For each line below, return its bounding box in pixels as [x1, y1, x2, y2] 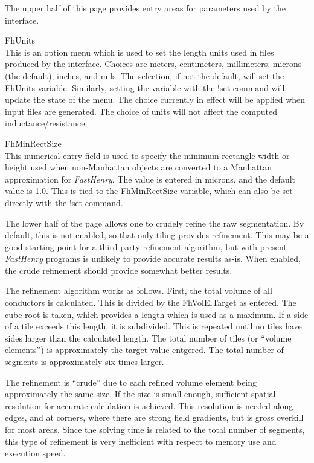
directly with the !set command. [5, 196, 123, 209]
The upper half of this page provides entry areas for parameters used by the [5, 2, 286, 14]
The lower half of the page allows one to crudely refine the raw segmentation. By [5, 216, 304, 229]
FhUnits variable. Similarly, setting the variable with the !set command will [5, 81, 285, 94]
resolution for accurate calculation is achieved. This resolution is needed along [5, 399, 293, 412]
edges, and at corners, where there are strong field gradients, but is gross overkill [5, 411, 304, 424]
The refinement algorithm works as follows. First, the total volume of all [5, 284, 272, 297]
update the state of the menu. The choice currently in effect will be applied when [5, 93, 306, 106]
